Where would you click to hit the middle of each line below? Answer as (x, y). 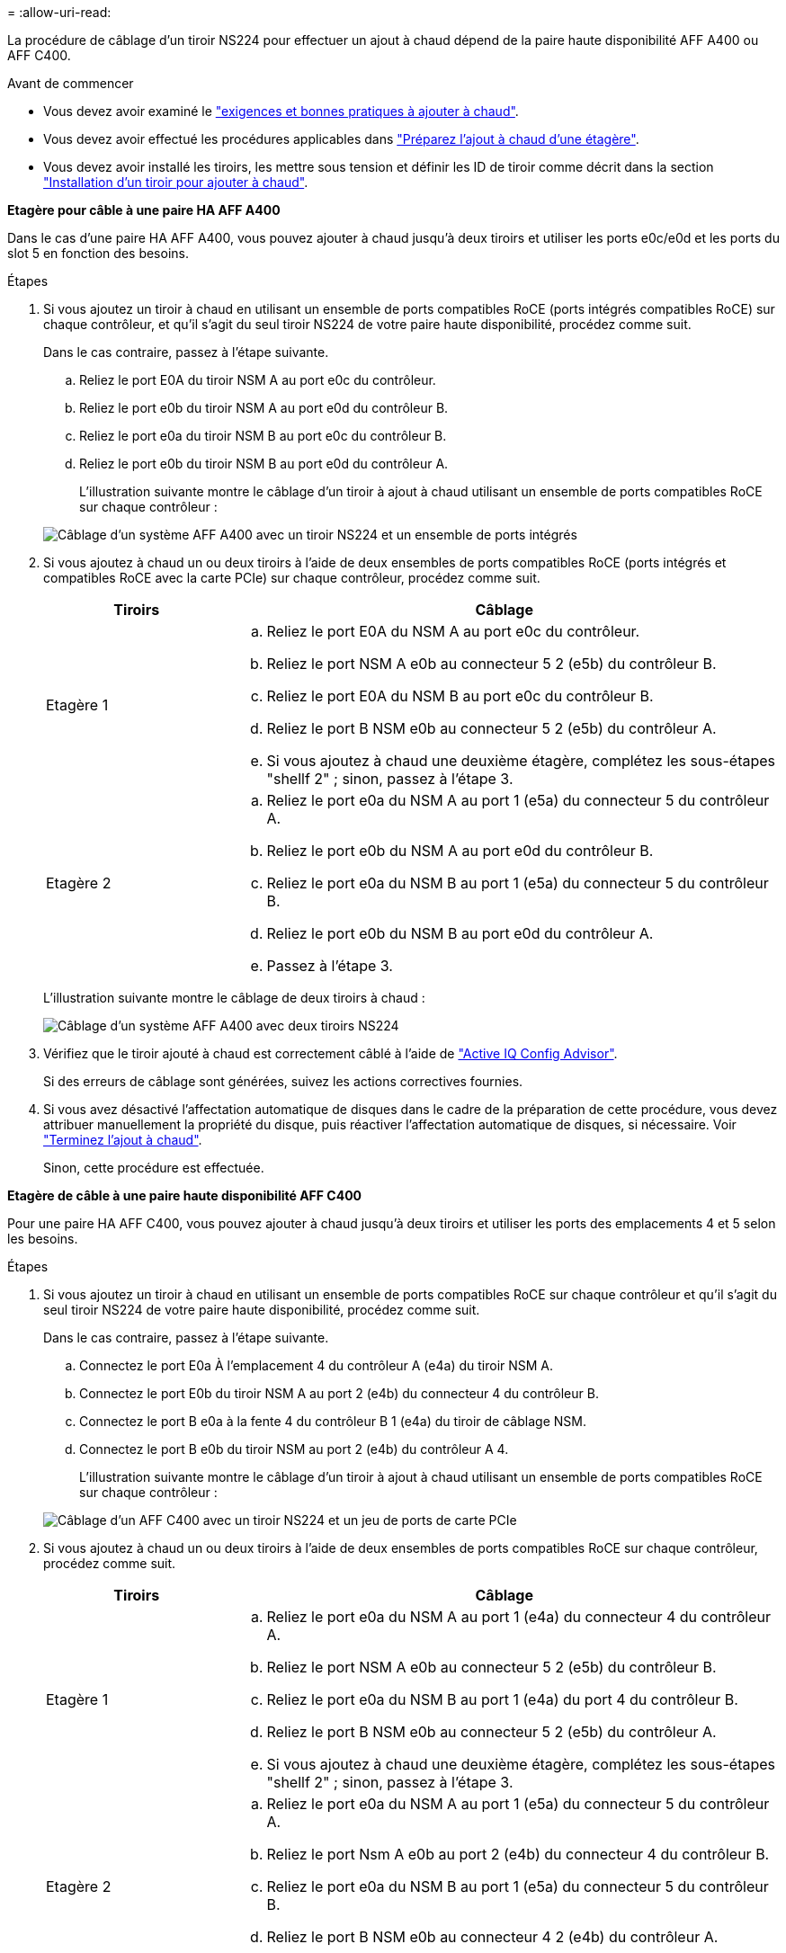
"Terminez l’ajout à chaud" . (123, 1140)
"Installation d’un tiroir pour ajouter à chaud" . (176, 182)
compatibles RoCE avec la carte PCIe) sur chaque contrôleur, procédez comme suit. (292, 578)
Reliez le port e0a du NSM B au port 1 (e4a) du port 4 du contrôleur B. (502, 1699)
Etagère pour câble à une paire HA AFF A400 (144, 210)
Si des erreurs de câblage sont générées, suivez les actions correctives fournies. (283, 1081)
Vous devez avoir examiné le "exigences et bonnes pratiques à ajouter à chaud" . (281, 111)
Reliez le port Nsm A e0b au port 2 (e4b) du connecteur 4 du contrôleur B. (518, 1854)
